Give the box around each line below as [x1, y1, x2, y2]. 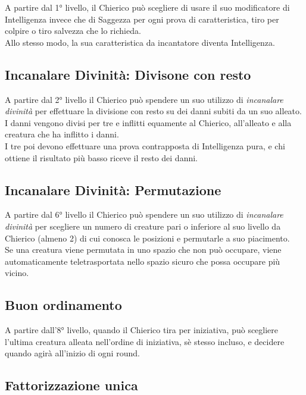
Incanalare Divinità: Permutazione [5, 180, 221, 199]
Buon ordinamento [5, 296, 122, 314]
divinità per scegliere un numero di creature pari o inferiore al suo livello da [5, 220, 281, 232]
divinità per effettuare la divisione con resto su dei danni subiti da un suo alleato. [5, 105, 302, 117]
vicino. [5, 267, 29, 279]
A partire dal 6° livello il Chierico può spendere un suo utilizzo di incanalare [5, 208, 283, 221]
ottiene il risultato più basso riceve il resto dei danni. [5, 151, 198, 164]
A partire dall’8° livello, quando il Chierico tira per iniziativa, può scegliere [5, 324, 279, 336]
